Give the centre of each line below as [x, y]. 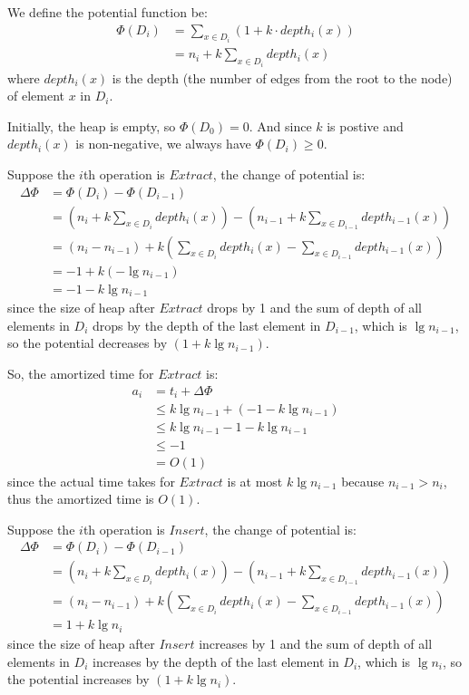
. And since [280, 125]
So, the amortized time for [81, 373]
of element [36, 96]
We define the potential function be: [107, 12]
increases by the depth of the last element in [215, 661]
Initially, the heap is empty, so [92, 125]
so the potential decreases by [88, 343]
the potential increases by [78, 679]
